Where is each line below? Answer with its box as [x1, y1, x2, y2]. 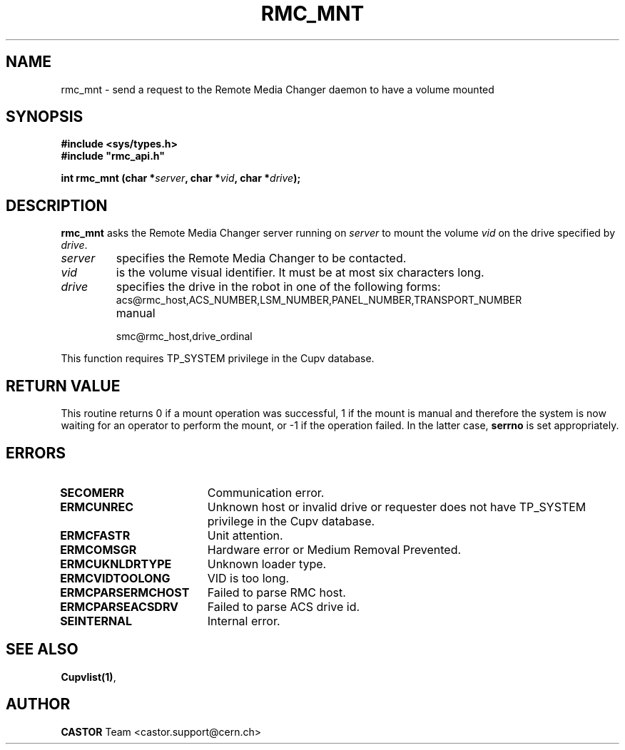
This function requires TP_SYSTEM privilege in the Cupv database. [61, 352, 375, 365]
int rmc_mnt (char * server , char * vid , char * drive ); [61, 172, 301, 185]
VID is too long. [207, 570, 290, 585]
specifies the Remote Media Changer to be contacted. [116, 251, 407, 266]
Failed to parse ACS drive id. [207, 599, 360, 614]
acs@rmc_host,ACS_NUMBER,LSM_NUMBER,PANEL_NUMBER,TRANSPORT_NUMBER [116, 294, 522, 307]
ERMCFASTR [60, 528, 131, 543]
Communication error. [207, 485, 325, 500]
